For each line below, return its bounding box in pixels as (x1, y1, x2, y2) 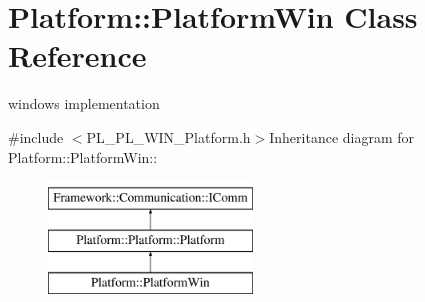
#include (8, 126, 64, 147)
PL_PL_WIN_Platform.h (86, 126, 251, 147)
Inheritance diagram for (269, 126, 415, 147)
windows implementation (8, 93, 160, 114)
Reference (8, 35, 147, 76)
